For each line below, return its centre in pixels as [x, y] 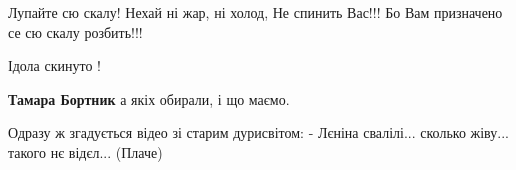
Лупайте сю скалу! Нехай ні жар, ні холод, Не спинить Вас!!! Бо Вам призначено [255, 12]
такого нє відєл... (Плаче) [85, 151]
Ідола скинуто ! [54, 65]
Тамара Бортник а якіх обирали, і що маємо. [149, 98]
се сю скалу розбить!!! [75, 31]
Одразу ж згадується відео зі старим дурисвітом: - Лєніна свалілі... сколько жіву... [258, 132]
